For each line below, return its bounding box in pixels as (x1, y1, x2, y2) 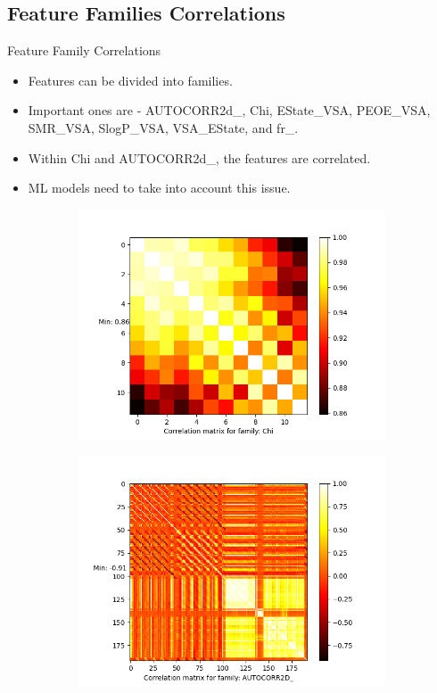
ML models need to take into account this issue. (28, 178, 291, 197)
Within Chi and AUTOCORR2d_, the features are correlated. (28, 148, 371, 167)
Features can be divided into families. (28, 70, 233, 89)
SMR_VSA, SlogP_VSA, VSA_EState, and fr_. (28, 118, 299, 136)
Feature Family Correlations (7, 41, 161, 60)
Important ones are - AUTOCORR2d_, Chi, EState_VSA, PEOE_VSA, (28, 101, 431, 120)
